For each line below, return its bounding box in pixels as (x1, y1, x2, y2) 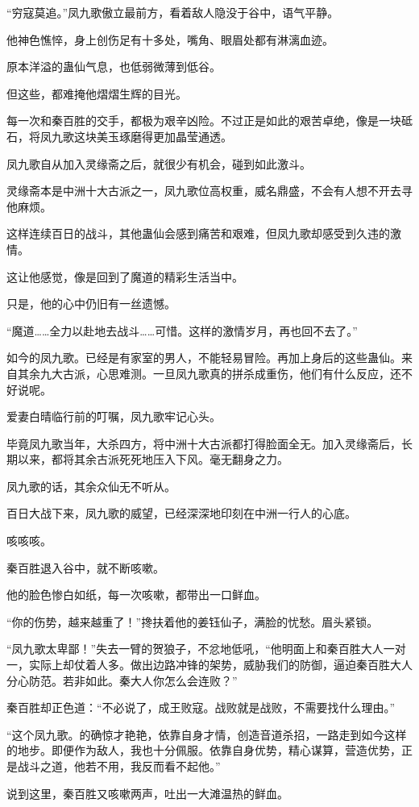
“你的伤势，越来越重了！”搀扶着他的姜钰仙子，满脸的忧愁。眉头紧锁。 (6, 613, 379, 630)
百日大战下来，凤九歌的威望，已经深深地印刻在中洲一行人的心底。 (6, 505, 356, 522)
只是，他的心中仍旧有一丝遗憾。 (6, 295, 176, 312)
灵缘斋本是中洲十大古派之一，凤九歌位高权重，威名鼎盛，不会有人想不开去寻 (6, 182, 413, 199)
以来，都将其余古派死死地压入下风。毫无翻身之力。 (17, 451, 288, 468)
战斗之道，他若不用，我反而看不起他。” (17, 758, 221, 774)
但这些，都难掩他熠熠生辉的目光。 (6, 85, 187, 102)
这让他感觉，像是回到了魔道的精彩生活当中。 (6, 268, 243, 285)
